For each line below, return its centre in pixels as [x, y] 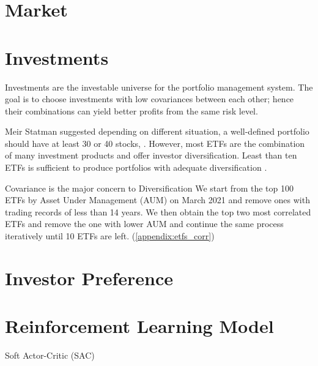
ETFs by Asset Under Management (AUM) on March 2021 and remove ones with [157, 200]
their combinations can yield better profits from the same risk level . [131, 110]
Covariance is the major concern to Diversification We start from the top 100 [149, 188]
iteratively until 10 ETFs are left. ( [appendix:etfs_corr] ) [110, 236]
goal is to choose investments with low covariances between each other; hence [150, 99]
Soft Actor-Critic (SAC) [50, 355]
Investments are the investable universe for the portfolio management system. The [159, 87]
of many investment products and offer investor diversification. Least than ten [151, 155]
